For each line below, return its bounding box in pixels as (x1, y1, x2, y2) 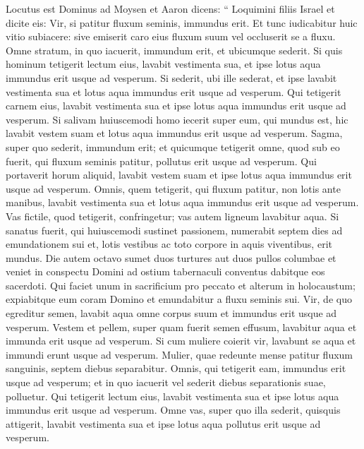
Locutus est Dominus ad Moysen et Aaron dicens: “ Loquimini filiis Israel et (6, 1, 335, 16)
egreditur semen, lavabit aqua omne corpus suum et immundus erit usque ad (6, 306, 337, 321)
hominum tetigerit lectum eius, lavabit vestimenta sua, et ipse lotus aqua (6, 56, 321, 71)
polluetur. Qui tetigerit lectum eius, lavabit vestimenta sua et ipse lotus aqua (6, 388, 339, 403)
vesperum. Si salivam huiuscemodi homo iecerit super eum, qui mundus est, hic (6, 112, 348, 126)
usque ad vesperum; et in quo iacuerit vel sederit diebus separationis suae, (6, 375, 326, 390)
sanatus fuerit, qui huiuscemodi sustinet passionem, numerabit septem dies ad (6, 222, 343, 237)
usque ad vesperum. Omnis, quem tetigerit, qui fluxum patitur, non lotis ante (6, 181, 341, 196)
